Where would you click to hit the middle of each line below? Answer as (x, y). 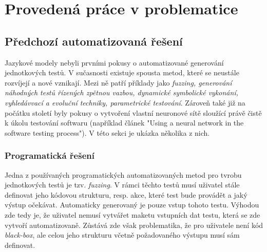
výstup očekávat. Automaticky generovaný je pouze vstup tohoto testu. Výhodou (132, 205)
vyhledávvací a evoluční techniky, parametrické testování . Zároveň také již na (125, 102)
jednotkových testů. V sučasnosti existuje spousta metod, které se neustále (122, 72)
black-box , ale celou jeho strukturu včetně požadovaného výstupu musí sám (122, 235)
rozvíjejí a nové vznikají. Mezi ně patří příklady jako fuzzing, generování (118, 82)
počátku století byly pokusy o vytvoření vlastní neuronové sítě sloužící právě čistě (133, 112)
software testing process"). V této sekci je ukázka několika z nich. (107, 132)
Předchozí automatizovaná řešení (94, 41)
